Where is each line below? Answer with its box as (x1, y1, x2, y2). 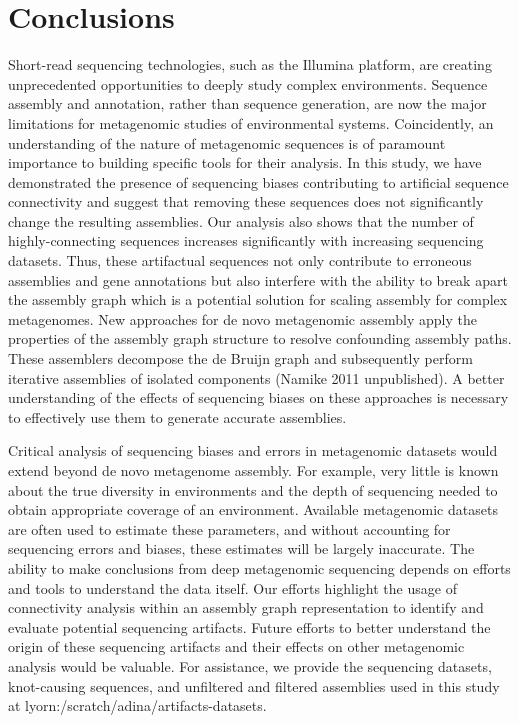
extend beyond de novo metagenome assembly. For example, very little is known (8, 460, 499, 480)
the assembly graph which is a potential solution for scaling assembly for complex (8, 289, 508, 310)
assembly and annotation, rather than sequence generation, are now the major (8, 93, 487, 114)
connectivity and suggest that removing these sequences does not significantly (8, 191, 484, 212)
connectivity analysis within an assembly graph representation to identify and (8, 597, 484, 618)
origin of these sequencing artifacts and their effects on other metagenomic (8, 636, 465, 657)
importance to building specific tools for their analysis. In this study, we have (8, 152, 482, 173)
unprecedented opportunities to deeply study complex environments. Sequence (8, 73, 488, 94)
